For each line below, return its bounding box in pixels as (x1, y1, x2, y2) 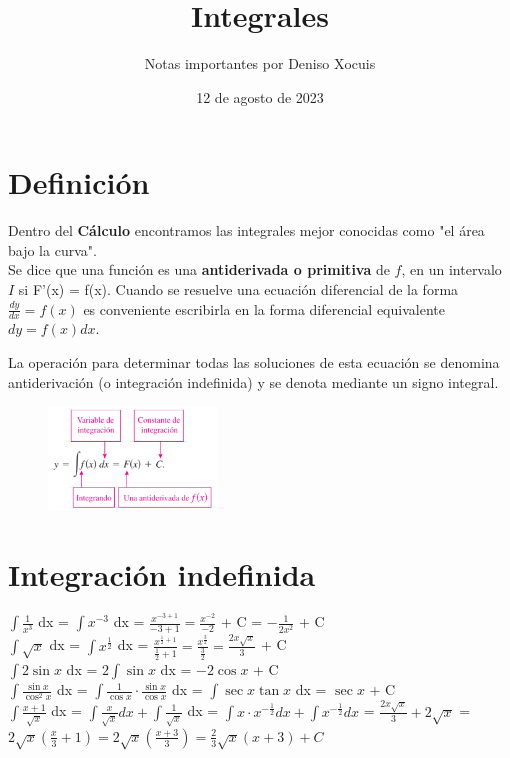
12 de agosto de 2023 (196, 86, 324, 107)
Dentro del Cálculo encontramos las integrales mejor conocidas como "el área (8, 220, 485, 241)
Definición (8, 162, 150, 203)
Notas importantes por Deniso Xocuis (144, 53, 376, 74)
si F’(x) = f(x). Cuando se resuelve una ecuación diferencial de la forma (18, 279, 459, 300)
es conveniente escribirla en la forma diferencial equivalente (83, 298, 445, 319)
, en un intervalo (401, 259, 502, 280)
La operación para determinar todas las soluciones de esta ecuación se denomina (8, 352, 500, 373)
